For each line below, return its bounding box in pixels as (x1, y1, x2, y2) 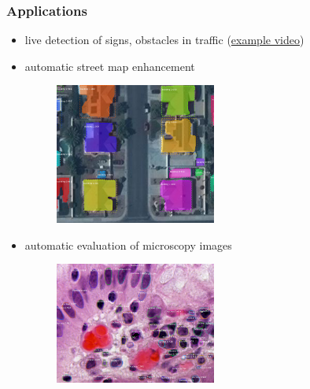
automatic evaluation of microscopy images (24, 236, 232, 253)
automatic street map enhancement (24, 57, 195, 74)
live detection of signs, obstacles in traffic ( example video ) (24, 31, 304, 48)
